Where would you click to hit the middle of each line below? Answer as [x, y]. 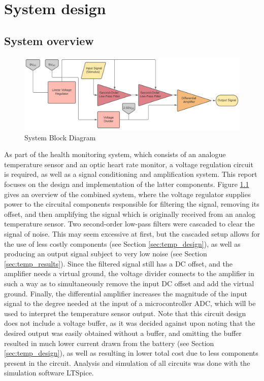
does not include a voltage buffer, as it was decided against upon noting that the [130, 323]
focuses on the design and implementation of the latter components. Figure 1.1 [127, 184]
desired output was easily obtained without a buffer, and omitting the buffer [123, 333]
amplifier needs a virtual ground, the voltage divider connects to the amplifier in [129, 273]
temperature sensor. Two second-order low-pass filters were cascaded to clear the [129, 224]
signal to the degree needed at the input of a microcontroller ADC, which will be [130, 303]
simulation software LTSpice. [49, 373]
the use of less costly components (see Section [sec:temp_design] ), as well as [122, 243]
